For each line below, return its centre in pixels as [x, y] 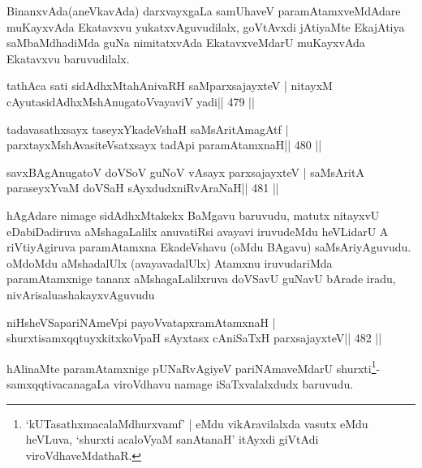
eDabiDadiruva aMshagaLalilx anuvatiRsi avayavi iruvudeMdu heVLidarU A [198, 231]
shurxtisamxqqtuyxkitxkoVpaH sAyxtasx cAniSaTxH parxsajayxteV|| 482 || [194, 338]
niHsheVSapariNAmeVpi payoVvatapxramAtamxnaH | [141, 322]
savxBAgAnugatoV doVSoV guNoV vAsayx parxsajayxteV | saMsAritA [185, 172]
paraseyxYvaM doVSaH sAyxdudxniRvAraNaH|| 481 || [143, 188]
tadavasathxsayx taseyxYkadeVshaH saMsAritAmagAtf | [148, 129]
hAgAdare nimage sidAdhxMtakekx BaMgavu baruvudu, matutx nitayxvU [193, 215]
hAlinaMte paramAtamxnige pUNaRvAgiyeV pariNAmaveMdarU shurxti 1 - [194, 367]
